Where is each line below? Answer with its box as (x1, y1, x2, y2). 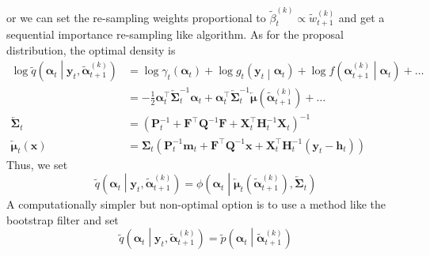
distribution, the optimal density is (6, 41, 176, 58)
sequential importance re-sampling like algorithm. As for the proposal (6, 26, 344, 43)
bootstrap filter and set (6, 211, 119, 228)
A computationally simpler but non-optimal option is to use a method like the (6, 196, 386, 213)
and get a (338, 9, 385, 25)
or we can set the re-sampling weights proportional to (6, 9, 266, 25)
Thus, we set (6, 156, 68, 172)
